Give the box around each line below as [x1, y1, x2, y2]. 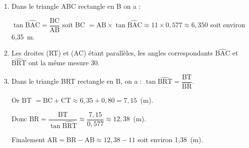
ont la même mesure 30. [28, 57, 100, 68]
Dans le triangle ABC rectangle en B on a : [11, 1, 141, 11]
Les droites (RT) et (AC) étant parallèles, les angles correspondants [11, 48, 213, 58]
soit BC [62, 19, 85, 30]
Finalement [11, 134, 45, 144]
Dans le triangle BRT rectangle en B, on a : [11, 76, 142, 86]
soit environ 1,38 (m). [137, 134, 203, 144]
